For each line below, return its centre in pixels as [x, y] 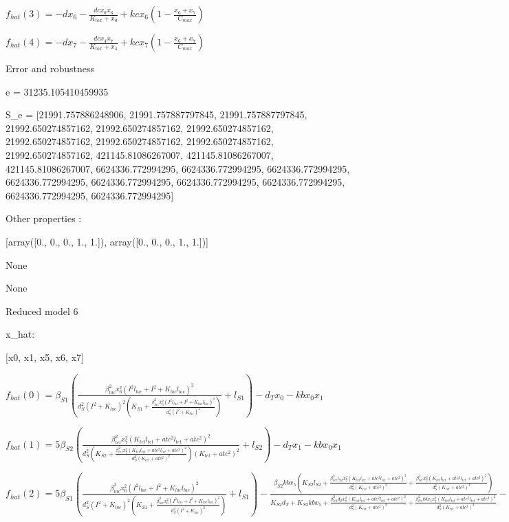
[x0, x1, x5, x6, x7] [45, 357]
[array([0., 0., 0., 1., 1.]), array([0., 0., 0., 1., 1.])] [107, 241]
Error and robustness [50, 68]
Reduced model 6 [42, 311]
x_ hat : [20, 334]
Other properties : [44, 218]
